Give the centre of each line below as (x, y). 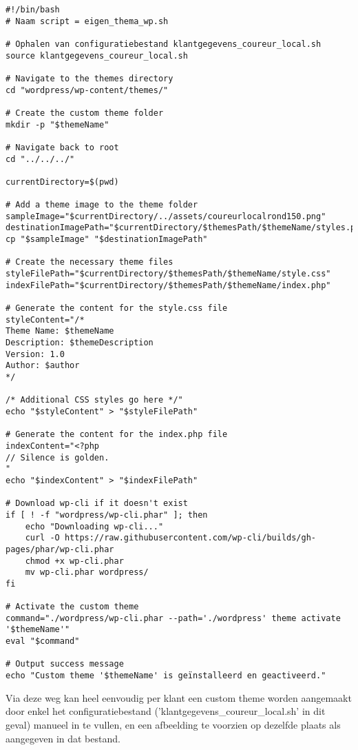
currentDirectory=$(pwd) (62, 182)
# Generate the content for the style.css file (117, 308)
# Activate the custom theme (72, 607)
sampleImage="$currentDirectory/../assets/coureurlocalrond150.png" (166, 216)
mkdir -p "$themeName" (57, 124)
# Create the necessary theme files (89, 262)
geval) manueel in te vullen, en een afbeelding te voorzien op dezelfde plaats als (173, 724)
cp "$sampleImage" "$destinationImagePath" (107, 240)
